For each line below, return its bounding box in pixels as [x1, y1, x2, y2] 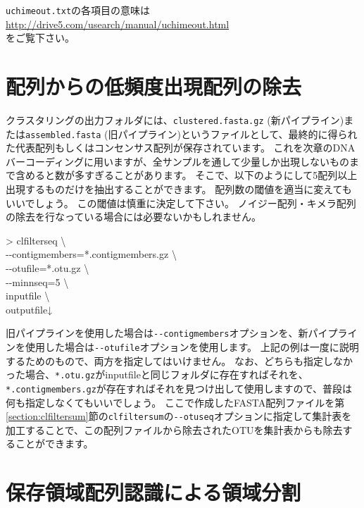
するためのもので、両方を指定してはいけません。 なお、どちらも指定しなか [6, 353, 353, 368]
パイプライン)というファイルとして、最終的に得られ [118, 126, 358, 141]
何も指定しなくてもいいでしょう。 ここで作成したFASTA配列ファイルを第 [6, 395, 345, 409]
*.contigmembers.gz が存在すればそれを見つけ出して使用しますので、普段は [6, 380, 352, 395]
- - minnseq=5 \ [6, 274, 69, 289]
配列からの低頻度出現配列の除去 [6, 72, 302, 101]
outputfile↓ [6, 302, 53, 316]
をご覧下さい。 [6, 30, 75, 45]
